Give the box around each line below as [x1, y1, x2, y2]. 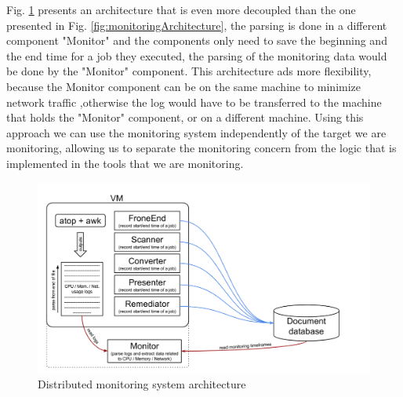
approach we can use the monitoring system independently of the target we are [6, 124, 387, 140]
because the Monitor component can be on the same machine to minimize [6, 78, 361, 94]
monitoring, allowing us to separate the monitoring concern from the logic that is [6, 140, 397, 156]
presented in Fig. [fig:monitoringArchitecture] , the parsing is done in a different [6, 16, 387, 33]
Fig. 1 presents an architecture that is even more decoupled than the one [6, 2, 356, 17]
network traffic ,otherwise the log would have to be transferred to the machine [6, 93, 382, 110]
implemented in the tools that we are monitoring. [6, 155, 244, 171]
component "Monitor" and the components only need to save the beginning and [6, 32, 387, 49]
